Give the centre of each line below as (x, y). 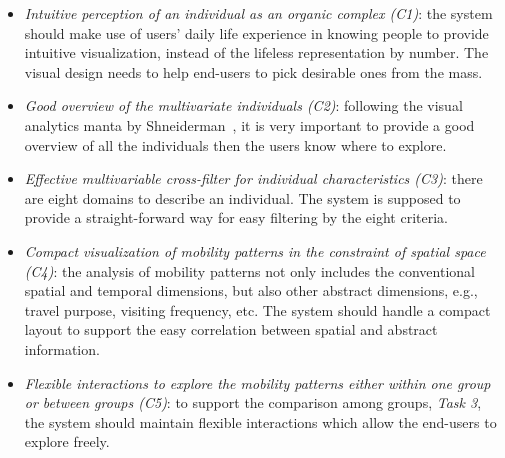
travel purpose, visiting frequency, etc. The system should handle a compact (257, 309)
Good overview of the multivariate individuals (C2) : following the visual (243, 105)
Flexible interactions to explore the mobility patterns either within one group (257, 382)
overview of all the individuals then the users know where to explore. (235, 144)
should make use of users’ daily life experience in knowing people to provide (256, 32)
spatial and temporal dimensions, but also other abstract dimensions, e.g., (251, 290)
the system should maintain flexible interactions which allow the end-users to (260, 421)
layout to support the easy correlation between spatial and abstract (231, 329)
